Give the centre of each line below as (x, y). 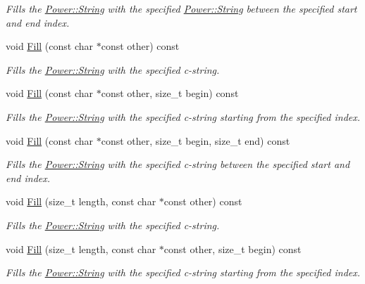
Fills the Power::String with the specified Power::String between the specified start (181, 8)
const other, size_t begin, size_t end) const (196, 140)
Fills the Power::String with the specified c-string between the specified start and (178, 164)
